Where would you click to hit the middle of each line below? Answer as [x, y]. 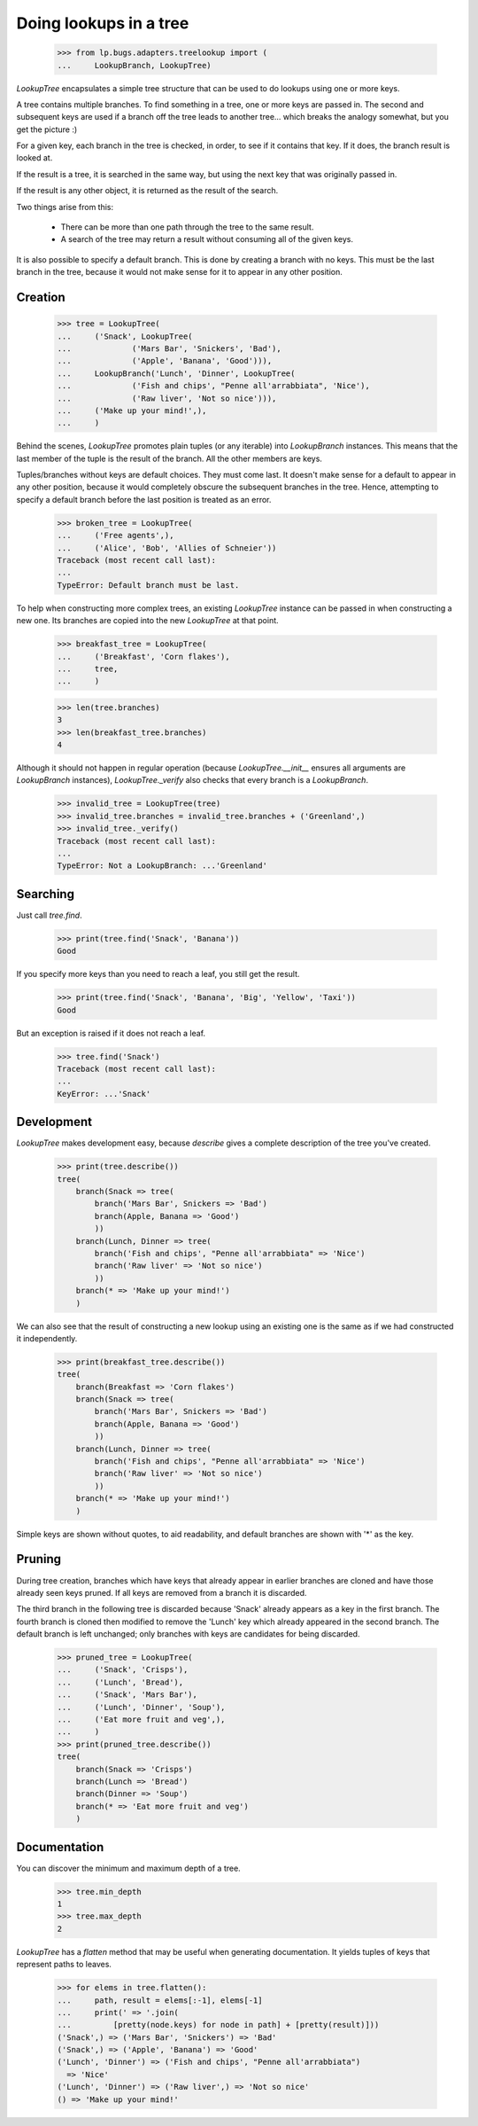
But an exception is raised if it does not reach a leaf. [111, 1033]
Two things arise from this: [65, 207]
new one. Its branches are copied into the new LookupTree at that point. [147, 621]
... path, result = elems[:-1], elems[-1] [160, 2000]
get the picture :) [47, 129]
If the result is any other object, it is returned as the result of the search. [147, 191]
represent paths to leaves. [64, 1965]
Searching [46, 894]
